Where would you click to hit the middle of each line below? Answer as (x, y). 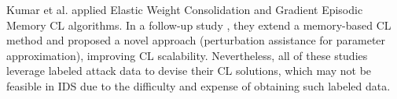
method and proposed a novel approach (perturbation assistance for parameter (196, 40)
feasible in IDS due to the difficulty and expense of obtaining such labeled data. (198, 85)
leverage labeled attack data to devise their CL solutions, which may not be (189, 71)
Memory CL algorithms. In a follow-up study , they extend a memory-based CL (199, 25)
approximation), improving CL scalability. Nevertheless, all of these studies (187, 55)
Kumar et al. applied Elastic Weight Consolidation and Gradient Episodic (185, 9)
